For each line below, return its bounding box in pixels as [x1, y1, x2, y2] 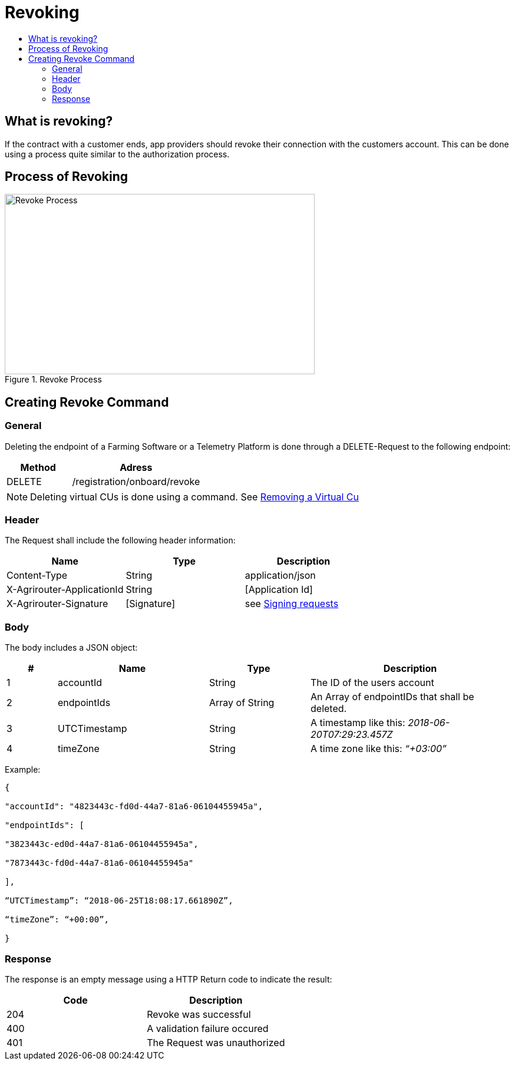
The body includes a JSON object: [5, 642, 138, 653]
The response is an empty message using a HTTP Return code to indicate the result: [5, 974, 332, 984]
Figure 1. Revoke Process [5, 374, 102, 385]
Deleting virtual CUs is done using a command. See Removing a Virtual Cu [30, 490, 359, 503]
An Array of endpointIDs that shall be [311, 691, 474, 703]
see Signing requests [245, 598, 339, 610]
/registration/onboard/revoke [72, 475, 200, 487]
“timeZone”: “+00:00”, [5, 915, 110, 925]
